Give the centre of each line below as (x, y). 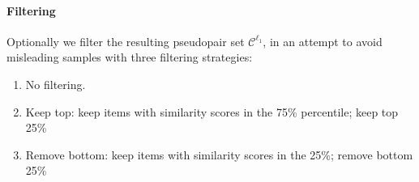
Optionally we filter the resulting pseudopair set (126, 41)
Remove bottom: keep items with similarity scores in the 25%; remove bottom (219, 154)
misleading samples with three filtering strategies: (130, 57)
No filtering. (56, 84)
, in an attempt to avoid (323, 41)
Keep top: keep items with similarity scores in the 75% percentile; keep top (212, 111)
